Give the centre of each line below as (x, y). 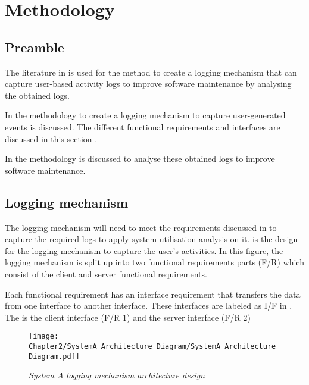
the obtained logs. (37, 95)
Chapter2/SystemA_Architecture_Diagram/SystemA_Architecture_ (154, 346)
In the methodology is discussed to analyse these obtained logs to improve (140, 159)
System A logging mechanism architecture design (117, 375)
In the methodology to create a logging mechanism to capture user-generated (145, 115)
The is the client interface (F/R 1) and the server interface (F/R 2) (128, 317)
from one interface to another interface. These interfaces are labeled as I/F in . (149, 306)
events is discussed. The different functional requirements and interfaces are (143, 126)
